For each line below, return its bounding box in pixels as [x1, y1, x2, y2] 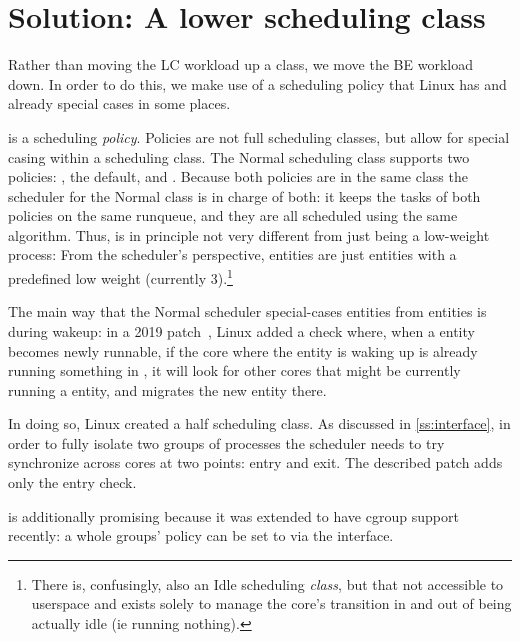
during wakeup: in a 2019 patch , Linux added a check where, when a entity [8, 320, 475, 341]
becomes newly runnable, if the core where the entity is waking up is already [8, 340, 478, 361]
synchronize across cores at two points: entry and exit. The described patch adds [8, 452, 503, 473]
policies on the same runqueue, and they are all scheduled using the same [8, 205, 458, 226]
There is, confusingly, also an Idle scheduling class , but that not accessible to [31, 573, 504, 594]
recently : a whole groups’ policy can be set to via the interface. [8, 525, 394, 546]
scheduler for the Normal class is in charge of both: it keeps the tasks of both [8, 185, 481, 206]
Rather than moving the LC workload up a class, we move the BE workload [8, 54, 473, 75]
